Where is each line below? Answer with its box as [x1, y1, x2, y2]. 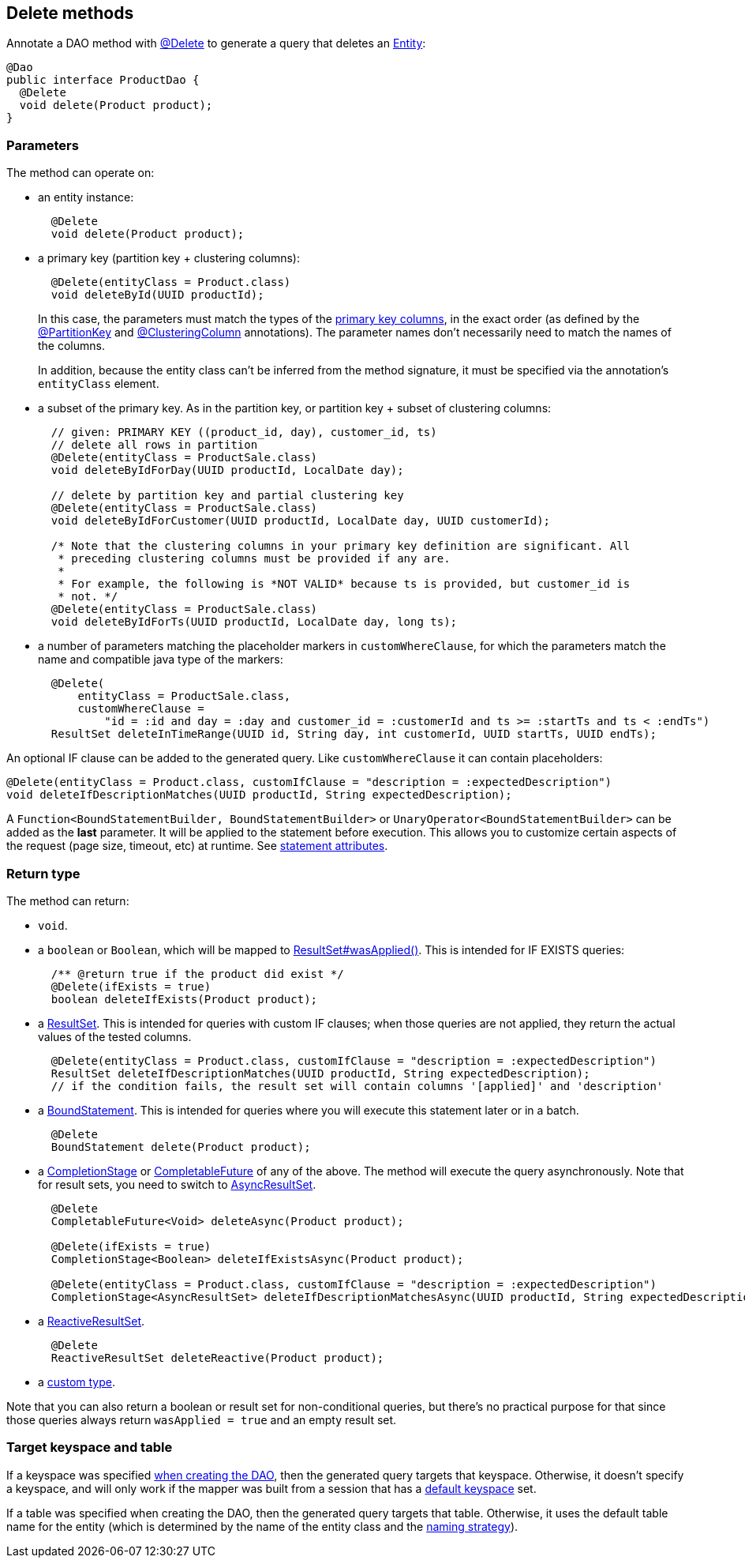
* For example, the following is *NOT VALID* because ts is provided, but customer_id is [58, 577, 631, 591]
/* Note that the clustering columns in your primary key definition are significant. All [51, 540, 631, 553]
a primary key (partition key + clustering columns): [38, 251, 301, 265]
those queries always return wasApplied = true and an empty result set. [6, 1412, 397, 1427]
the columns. [38, 339, 105, 353]
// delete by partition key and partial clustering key [51, 489, 404, 502]
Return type [6, 865, 80, 882]
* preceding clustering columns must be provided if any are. [58, 552, 451, 566]
